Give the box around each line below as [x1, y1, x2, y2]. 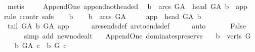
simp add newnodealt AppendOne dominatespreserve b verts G [24, 30, 251, 40]
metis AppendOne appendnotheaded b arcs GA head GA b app [7, 1, 247, 11]
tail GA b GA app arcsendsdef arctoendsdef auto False [7, 20, 246, 31]
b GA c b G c [14, 40, 67, 50]
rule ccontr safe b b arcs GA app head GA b [4, 10, 201, 21]
